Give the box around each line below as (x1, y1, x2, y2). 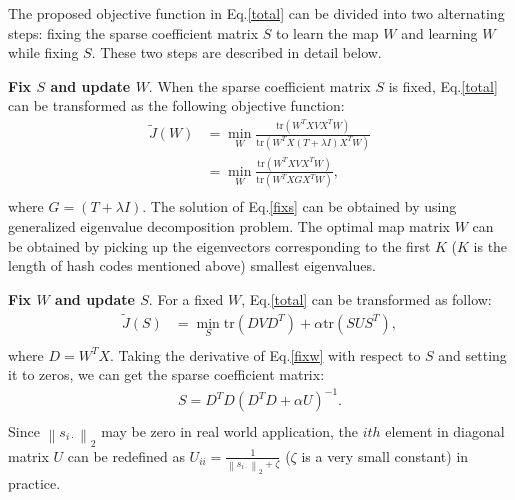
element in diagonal (385, 420, 505, 441)
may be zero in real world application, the (101, 420, 358, 441)
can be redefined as (67, 445, 185, 466)
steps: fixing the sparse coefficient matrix (8, 22, 259, 43)
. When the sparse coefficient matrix (148, 75, 371, 96)
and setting (438, 344, 507, 365)
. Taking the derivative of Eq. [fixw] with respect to (110, 344, 421, 365)
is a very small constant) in (301, 445, 469, 466)
